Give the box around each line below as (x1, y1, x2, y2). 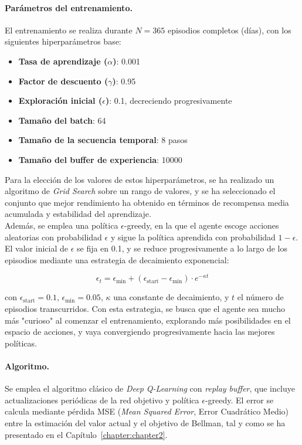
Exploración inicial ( (18, 94, 103, 107)
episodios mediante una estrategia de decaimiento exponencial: (5, 253, 229, 266)
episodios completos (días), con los (168, 23, 291, 36)
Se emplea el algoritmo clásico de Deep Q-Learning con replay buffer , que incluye (5, 382, 295, 395)
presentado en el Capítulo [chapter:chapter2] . (5, 428, 168, 440)
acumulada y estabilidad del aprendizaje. (5, 208, 151, 220)
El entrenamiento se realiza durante (5, 23, 133, 36)
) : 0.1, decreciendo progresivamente (105, 94, 232, 107)
